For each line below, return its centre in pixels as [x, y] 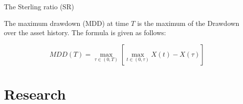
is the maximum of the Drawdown [188, 23]
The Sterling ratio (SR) [39, 6]
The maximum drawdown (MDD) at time [66, 23]
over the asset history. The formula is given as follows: [85, 32]
